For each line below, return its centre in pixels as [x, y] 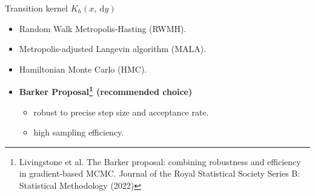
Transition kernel [37, 8]
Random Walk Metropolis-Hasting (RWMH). [103, 28]
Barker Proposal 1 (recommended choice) [106, 91]
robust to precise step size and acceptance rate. [121, 112]
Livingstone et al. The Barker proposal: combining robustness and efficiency [160, 161]
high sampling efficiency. [79, 132]
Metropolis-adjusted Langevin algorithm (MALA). [113, 49]
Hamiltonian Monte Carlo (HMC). [83, 69]
